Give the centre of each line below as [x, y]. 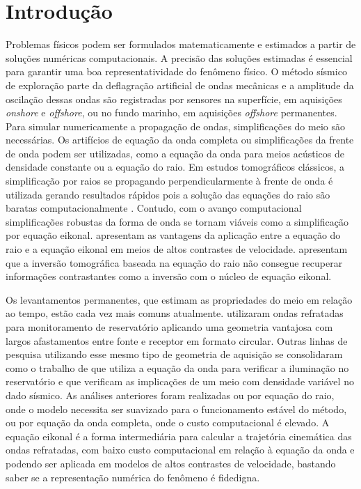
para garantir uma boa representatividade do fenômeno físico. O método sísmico [176, 71]
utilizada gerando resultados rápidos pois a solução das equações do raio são [168, 194]
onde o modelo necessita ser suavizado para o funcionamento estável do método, [176, 409]
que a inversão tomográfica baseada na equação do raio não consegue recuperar [174, 262]
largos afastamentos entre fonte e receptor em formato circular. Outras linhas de [177, 340]
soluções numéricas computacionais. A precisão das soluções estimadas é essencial [179, 57]
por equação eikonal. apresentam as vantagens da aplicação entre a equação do [173, 235]
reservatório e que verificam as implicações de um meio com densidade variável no [180, 381]
